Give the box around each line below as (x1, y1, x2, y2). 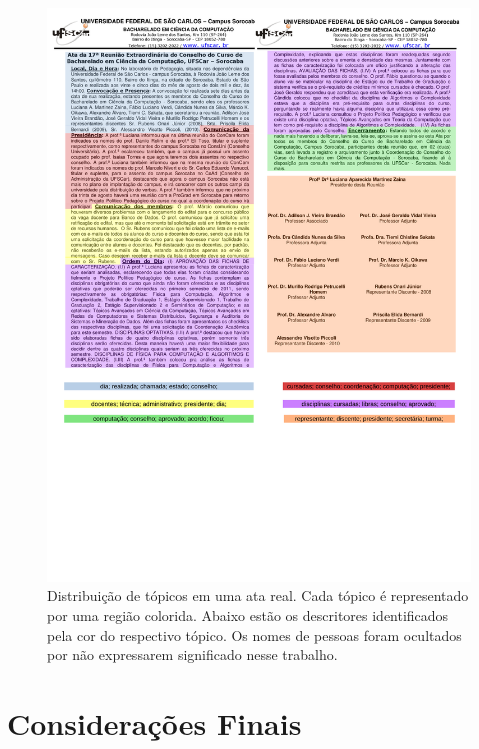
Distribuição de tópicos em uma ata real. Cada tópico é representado (47, 585, 469, 606)
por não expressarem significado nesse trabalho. (47, 644, 338, 665)
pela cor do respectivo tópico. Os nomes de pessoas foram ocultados (47, 624, 462, 645)
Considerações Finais (7, 702, 302, 743)
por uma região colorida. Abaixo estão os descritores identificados (47, 604, 449, 625)
